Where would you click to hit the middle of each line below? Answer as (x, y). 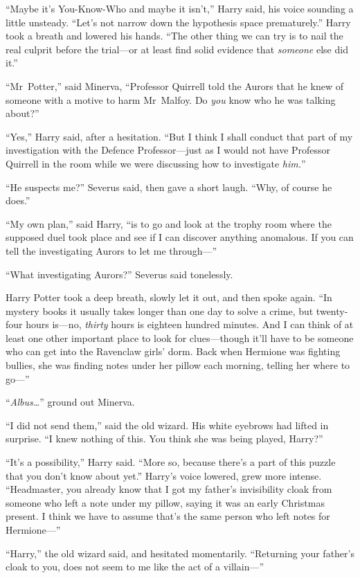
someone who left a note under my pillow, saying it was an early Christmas (165, 502)
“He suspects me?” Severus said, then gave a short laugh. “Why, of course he (169, 187)
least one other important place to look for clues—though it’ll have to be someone (180, 337)
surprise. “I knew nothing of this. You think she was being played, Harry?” (164, 439)
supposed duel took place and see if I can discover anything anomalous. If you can (180, 237)
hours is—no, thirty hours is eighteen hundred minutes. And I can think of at (190, 324)
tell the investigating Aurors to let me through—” (111, 250)
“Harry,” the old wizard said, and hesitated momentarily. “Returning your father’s (180, 553)
